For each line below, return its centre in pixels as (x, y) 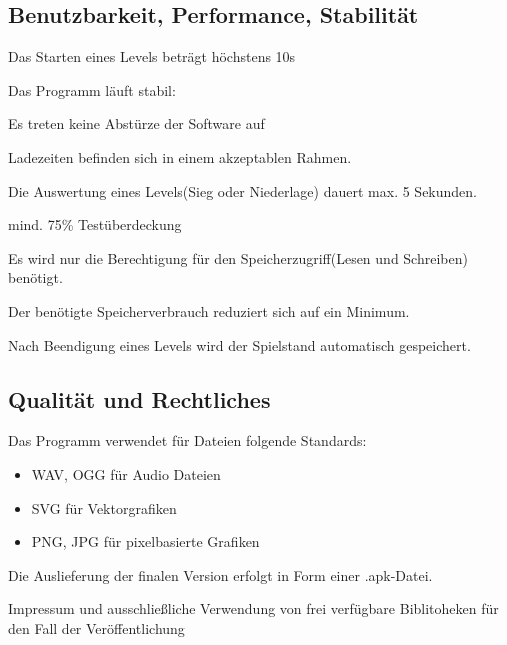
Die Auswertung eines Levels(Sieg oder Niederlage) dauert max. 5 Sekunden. (242, 190)
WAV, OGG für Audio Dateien (126, 473)
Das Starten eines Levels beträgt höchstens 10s (152, 56)
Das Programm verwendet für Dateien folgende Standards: (187, 440)
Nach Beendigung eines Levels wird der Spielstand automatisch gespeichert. (239, 344)
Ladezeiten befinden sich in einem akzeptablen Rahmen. (180, 156)
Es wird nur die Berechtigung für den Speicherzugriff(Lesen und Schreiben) (238, 257)
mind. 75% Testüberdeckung (95, 224)
